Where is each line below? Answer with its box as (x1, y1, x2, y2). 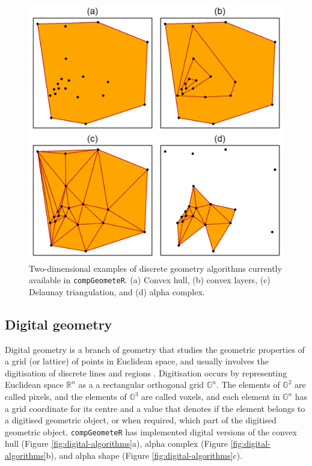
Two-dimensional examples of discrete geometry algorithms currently (29, 262, 282, 274)
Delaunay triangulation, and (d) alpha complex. (29, 285, 205, 298)
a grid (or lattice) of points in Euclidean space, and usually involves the (5, 355, 269, 367)
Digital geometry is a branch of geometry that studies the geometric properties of (5, 343, 305, 355)
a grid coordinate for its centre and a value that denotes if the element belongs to (5, 402, 305, 414)
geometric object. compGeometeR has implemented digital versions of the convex (5, 425, 297, 438)
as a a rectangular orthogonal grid (78, 378, 204, 391)
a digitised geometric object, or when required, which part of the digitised (5, 414, 277, 426)
